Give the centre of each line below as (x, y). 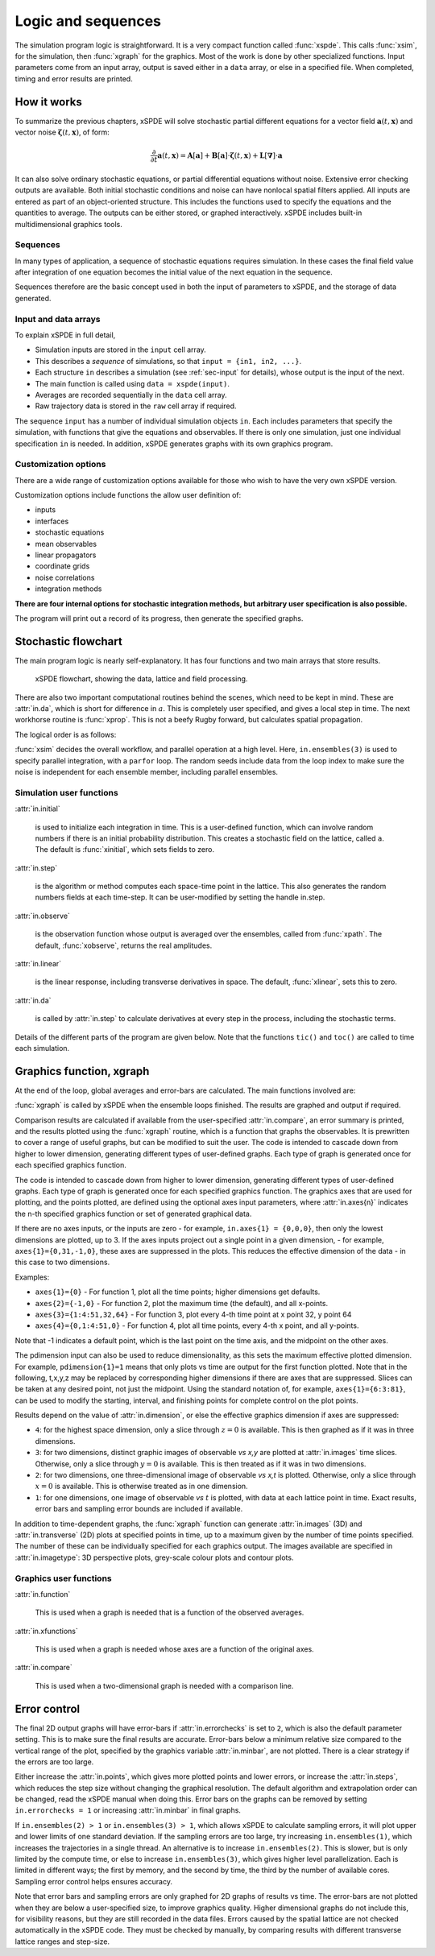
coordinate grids (62, 566)
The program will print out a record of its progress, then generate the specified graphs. (159, 618)
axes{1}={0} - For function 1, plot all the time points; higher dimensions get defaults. (178, 1292)
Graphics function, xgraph (82, 1071)
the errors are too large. (54, 1762)
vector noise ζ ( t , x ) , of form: (62, 132)
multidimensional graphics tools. (68, 224)
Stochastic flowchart (68, 641)
